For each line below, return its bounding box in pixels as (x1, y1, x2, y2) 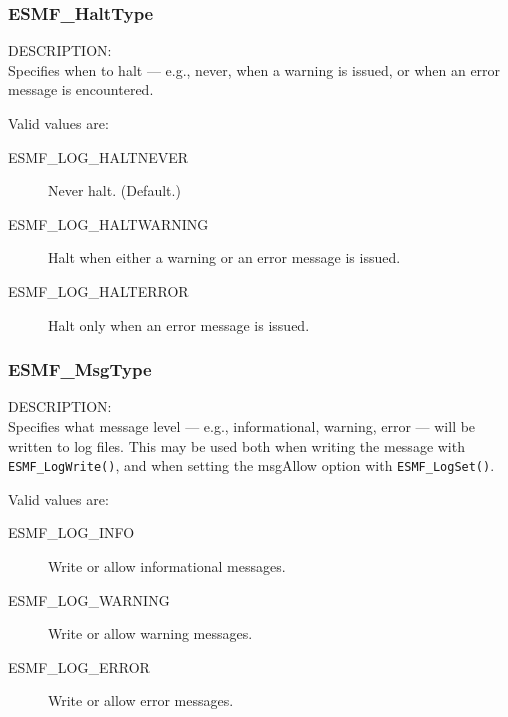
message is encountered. (8, 79, 154, 100)
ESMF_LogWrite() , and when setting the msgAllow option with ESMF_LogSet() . (8, 455, 495, 476)
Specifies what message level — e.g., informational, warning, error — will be (8, 415, 476, 436)
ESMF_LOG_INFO (8, 522, 135, 543)
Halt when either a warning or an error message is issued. (48, 247, 401, 268)
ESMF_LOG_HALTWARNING (8, 213, 209, 234)
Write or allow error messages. (48, 690, 234, 711)
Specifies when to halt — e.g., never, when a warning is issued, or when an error (8, 59, 501, 80)
